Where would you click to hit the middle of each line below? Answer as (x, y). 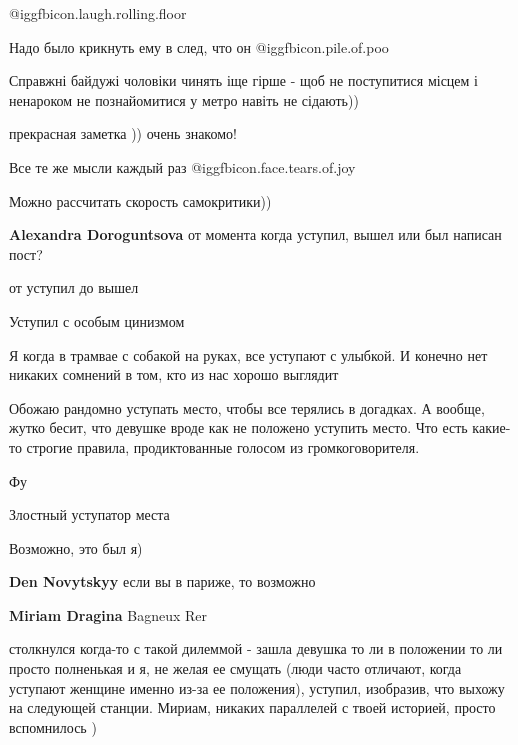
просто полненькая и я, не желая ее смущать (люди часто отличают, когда (235, 668)
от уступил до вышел (74, 287)
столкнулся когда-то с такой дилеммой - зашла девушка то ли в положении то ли (256, 648)
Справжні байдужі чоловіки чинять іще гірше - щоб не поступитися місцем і (243, 80)
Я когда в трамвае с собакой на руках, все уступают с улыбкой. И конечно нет (248, 354)
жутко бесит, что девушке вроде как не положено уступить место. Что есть (238, 427)
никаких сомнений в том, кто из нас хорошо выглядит (174, 374)
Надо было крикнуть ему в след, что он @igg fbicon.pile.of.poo (199, 46)
